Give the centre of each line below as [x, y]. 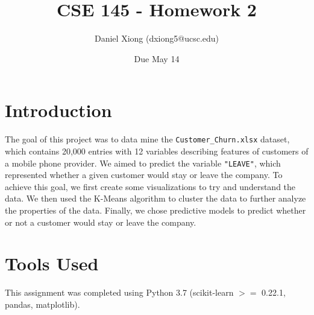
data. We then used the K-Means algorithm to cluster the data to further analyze [155, 198]
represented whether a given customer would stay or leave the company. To [144, 175]
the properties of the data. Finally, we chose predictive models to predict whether [155, 210]
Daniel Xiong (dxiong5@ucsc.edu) [157, 38]
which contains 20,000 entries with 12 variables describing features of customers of [157, 151]
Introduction [58, 110]
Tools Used [52, 263]
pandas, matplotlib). [42, 304]
